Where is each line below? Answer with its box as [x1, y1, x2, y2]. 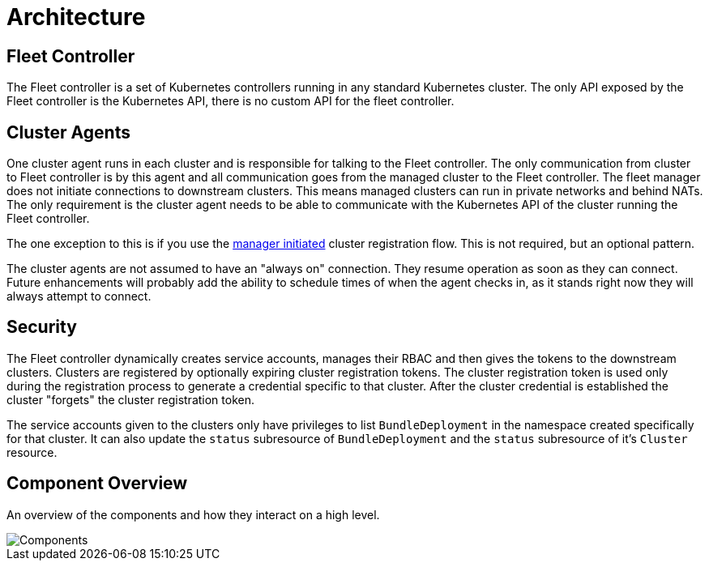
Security [6, 317, 77, 338]
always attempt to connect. [6, 289, 152, 304]
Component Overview [6, 473, 188, 494]
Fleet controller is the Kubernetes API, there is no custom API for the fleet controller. [6, 94, 455, 109]
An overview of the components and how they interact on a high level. [6, 507, 380, 522]
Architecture [6, 3, 146, 31]
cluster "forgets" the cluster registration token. [6, 392, 254, 407]
